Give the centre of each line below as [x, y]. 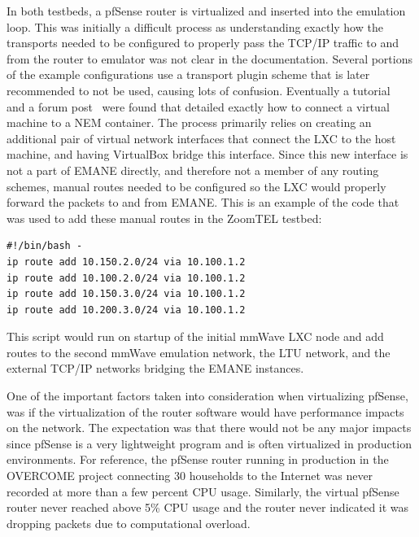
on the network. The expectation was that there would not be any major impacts [209, 428]
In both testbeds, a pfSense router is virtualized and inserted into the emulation [206, 11]
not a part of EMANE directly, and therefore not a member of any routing [193, 170]
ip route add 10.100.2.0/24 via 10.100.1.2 [126, 278]
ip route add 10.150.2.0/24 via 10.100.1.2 [126, 262]
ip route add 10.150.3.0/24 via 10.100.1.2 [126, 294]
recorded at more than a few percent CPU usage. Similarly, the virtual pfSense [203, 491]
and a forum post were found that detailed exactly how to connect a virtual [198, 106]
